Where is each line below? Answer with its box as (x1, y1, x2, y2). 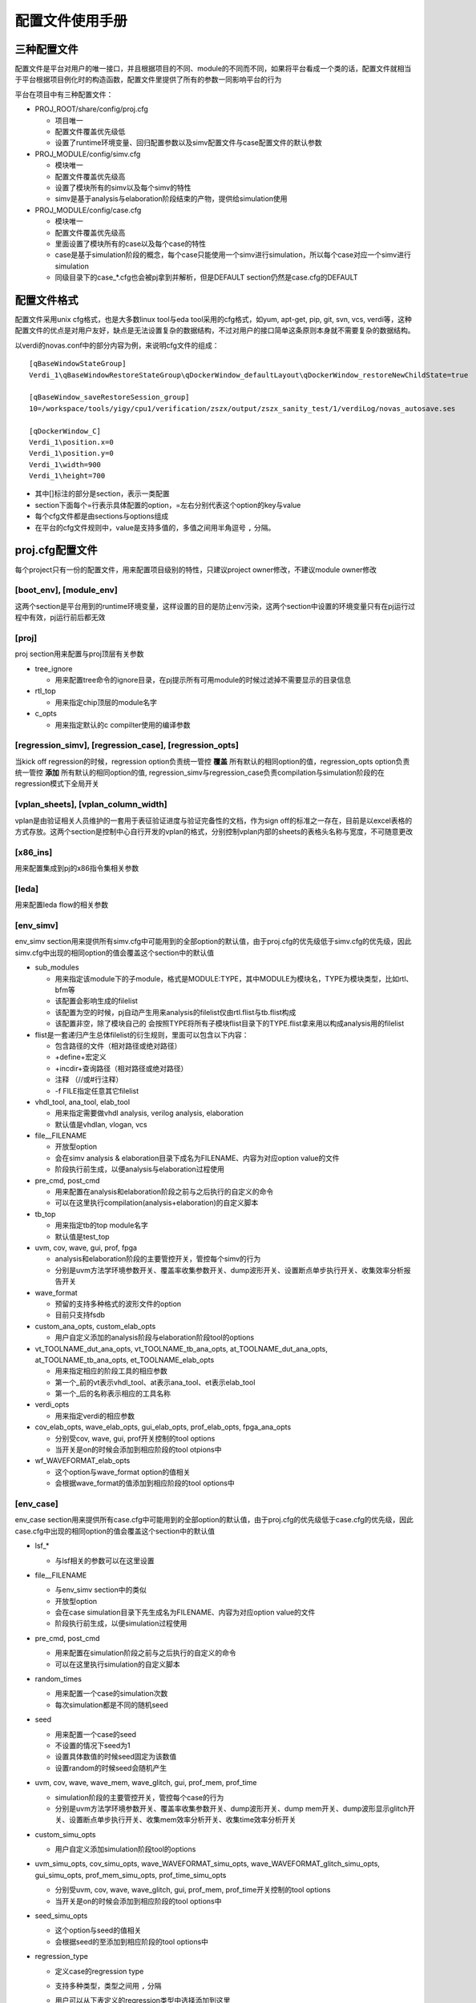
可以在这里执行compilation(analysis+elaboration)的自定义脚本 (54, 1198, 259, 1207)
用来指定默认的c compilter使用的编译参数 (54, 719, 192, 729)
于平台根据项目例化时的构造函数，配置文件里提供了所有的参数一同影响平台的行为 (14, 75, 282, 84)
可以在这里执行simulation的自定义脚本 (54, 1659, 180, 1669)
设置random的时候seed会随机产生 (54, 1763, 167, 1772)
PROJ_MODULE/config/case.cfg (34, 205, 142, 215)
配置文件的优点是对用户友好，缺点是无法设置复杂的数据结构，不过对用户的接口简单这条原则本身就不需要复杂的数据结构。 (14, 325, 415, 336)
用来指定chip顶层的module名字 (54, 697, 158, 707)
